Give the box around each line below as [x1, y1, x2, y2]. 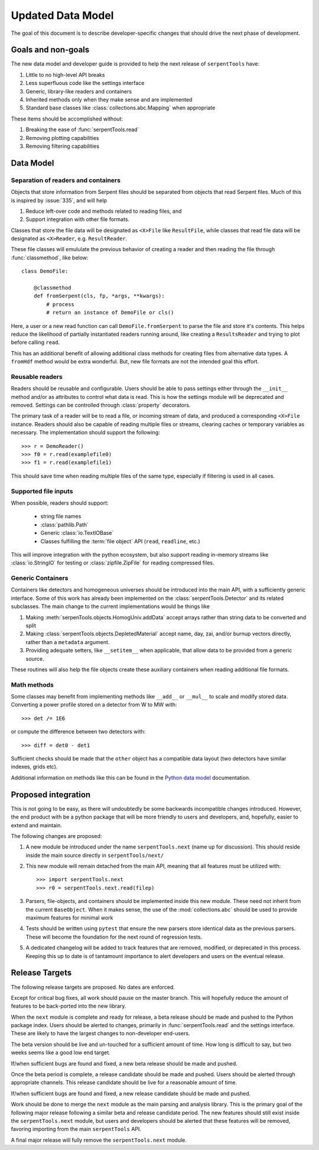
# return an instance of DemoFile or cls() [46, 309, 174, 316]
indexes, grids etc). [11, 763, 58, 771]
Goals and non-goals [11, 45, 90, 55]
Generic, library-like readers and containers [25, 87, 132, 95]
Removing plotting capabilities [25, 134, 99, 141]
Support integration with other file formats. [25, 216, 130, 223]
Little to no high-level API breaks [25, 71, 105, 78]
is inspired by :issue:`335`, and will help [11, 197, 108, 204]
